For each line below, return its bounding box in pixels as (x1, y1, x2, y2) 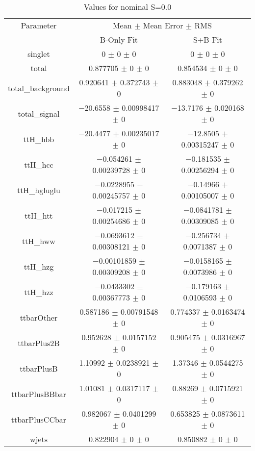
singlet (27, 48, 50, 59)
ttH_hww (22, 235, 55, 247)
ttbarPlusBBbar (11, 388, 66, 400)
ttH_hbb (23, 133, 54, 145)
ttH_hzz (24, 286, 53, 298)
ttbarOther (20, 311, 58, 323)
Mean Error (143, 20, 183, 31)
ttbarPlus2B (18, 337, 60, 349)
